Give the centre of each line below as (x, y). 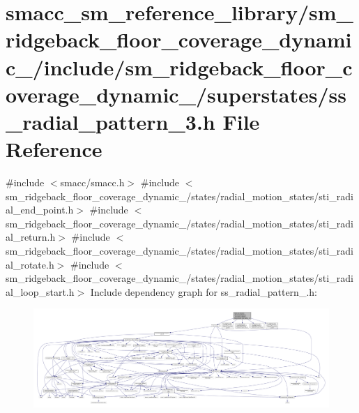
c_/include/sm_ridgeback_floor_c (179, 67)
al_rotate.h (30, 264)
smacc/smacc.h (92, 182)
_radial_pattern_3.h (110, 121)
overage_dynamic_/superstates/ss (176, 94)
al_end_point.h (40, 210)
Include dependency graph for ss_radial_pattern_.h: (204, 291)
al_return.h (31, 237)
